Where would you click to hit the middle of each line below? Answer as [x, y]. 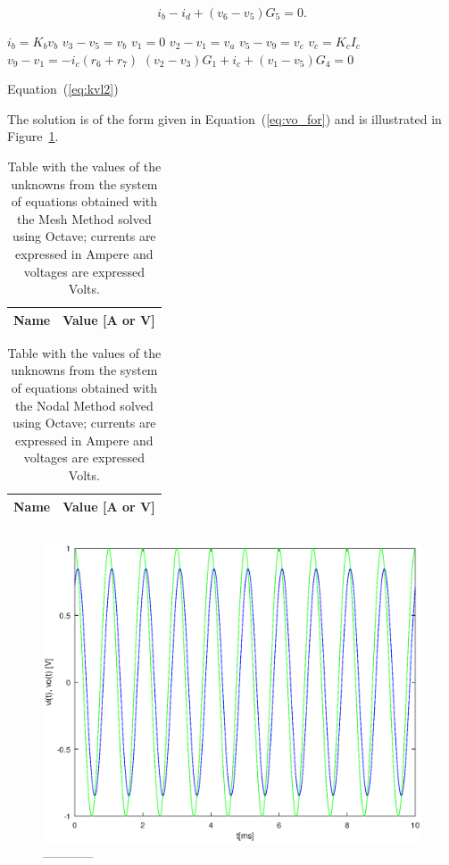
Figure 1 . [33, 136]
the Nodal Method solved [84, 405]
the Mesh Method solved [84, 218]
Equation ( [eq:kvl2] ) [63, 89]
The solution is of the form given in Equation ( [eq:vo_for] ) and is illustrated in [224, 118]
